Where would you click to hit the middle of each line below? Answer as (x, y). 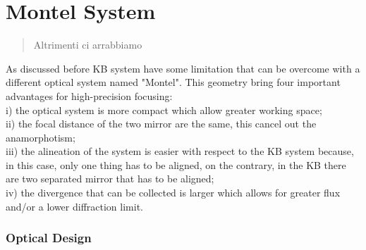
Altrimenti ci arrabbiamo (88, 45)
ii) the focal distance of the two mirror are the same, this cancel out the (161, 124)
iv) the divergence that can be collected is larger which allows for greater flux (173, 193)
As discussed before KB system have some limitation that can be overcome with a (183, 68)
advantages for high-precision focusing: (89, 95)
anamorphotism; (41, 137)
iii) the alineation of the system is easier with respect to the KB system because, (180, 151)
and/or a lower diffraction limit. (74, 206)
